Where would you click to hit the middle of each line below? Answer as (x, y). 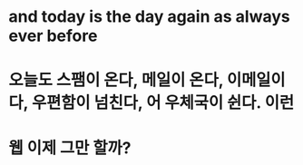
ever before (53, 36)
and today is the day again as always (150, 17)
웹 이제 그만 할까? (70, 148)
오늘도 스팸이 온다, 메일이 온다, (116, 80)
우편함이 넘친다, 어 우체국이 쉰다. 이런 (163, 103)
